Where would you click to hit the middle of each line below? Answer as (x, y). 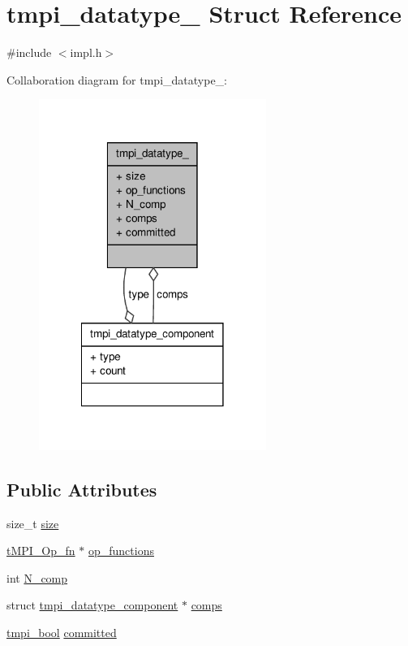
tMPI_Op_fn (41, 551)
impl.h (86, 52)
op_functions (121, 551)
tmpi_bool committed (62, 632)
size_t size (33, 523)
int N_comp (37, 577)
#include (29, 52)
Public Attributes (82, 489)
